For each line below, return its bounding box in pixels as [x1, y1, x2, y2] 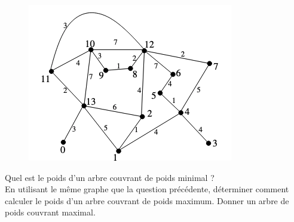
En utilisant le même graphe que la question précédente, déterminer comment [5, 183, 289, 195]
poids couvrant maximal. [5, 206, 96, 218]
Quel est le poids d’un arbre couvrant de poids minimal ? [5, 171, 215, 183]
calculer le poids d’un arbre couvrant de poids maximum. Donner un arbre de [5, 194, 289, 207]
